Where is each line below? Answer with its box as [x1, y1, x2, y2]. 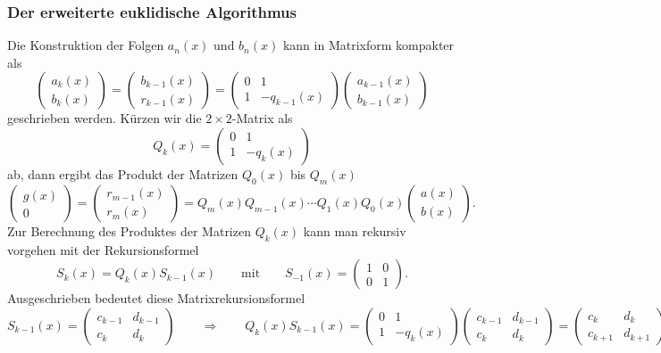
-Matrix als [231, 109, 293, 127]
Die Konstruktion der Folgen [7, 36, 164, 54]
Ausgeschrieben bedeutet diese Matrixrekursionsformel [7, 289, 305, 308]
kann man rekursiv [303, 221, 406, 240]
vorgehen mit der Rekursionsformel [7, 240, 199, 259]
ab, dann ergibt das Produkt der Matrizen [7, 165, 238, 183]
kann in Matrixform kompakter [282, 36, 455, 54]
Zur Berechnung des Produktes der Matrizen [7, 221, 251, 240]
